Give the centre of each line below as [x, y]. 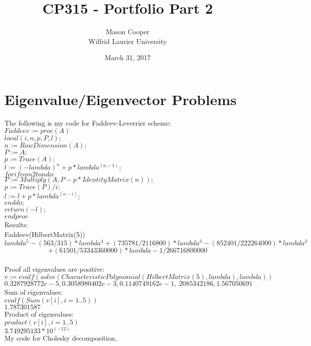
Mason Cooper [128, 32]
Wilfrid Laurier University [128, 41]
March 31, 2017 [128, 57]
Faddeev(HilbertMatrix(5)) [45, 234]
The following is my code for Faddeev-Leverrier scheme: [88, 122]
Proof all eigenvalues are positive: [55, 269]
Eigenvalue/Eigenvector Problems [121, 99]
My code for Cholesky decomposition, [61, 338]
